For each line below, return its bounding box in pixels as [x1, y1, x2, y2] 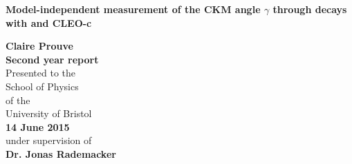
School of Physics [6, 79, 79, 93]
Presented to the [6, 65, 76, 80]
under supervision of [6, 133, 92, 147]
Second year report [6, 52, 99, 66]
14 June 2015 [6, 119, 70, 134]
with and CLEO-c [6, 15, 92, 30]
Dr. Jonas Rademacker [6, 146, 116, 161]
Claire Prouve [6, 39, 73, 53]
